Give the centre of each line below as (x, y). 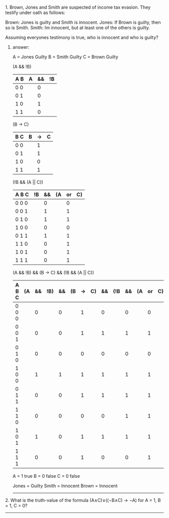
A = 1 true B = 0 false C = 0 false (46, 476)
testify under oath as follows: (35, 13)
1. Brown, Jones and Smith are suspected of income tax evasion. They (78, 7)
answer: (21, 47)
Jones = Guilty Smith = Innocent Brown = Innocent (65, 486)
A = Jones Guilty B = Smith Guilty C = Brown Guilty (65, 57)
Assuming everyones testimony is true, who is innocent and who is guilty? (82, 37)
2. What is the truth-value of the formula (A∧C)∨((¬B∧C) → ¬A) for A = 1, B (83, 500)
